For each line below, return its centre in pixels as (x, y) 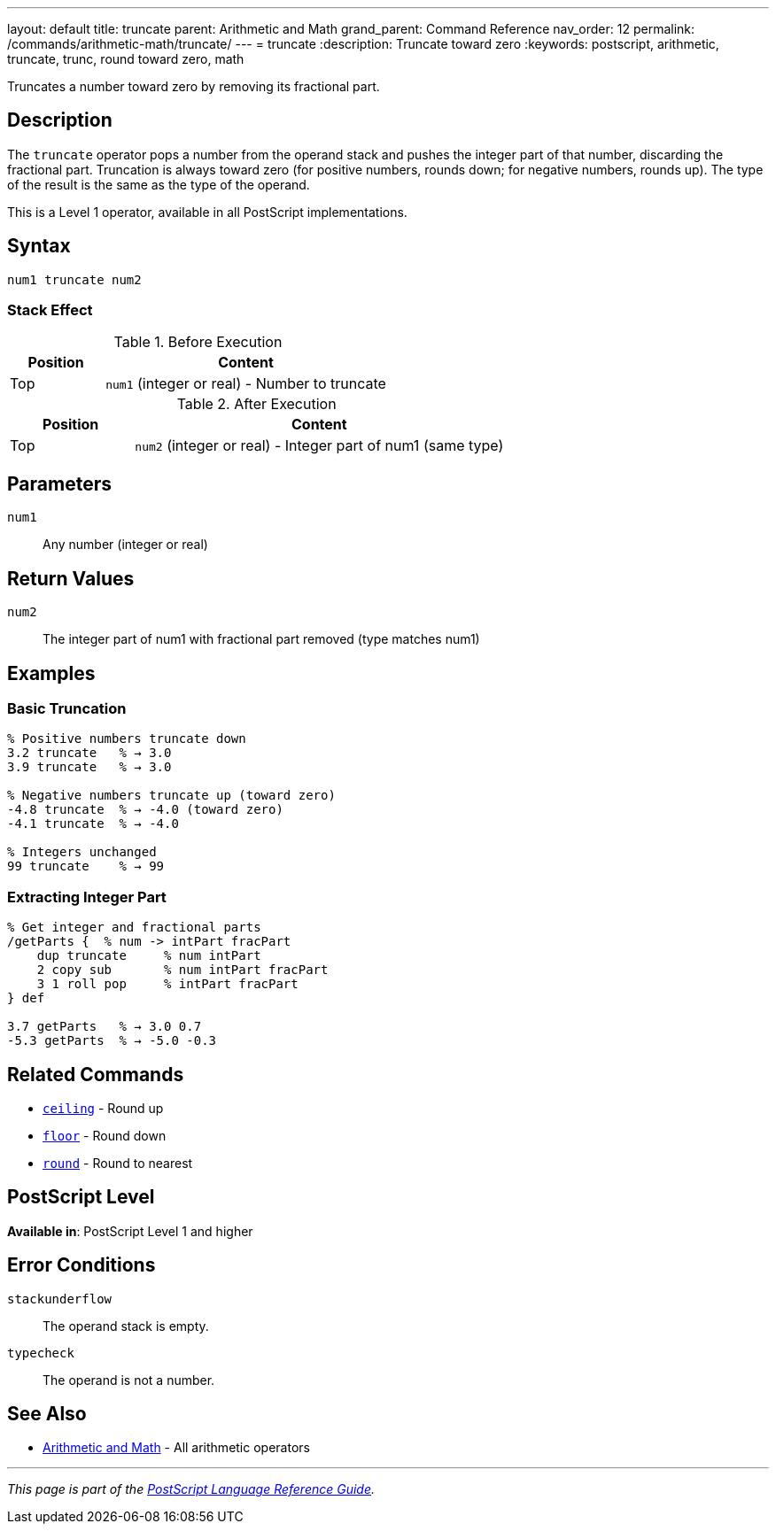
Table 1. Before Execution (198, 342)
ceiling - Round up (103, 1108)
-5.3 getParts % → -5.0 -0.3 (112, 1041)
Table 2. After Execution (256, 404)
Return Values (71, 578)
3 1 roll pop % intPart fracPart (167, 984)
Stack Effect (50, 310)
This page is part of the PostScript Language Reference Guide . (191, 1489)
